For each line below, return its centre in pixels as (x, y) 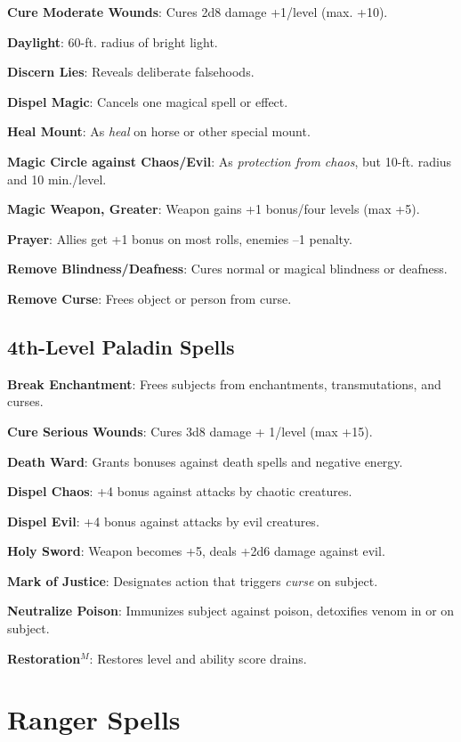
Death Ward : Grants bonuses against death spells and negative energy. (205, 461)
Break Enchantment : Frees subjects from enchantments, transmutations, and (224, 383)
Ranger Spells (94, 719)
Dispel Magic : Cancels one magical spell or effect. (148, 101)
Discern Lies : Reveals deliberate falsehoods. (131, 72)
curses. (25, 401)
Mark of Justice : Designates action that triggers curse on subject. (193, 580)
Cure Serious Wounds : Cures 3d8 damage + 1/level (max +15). (190, 431)
